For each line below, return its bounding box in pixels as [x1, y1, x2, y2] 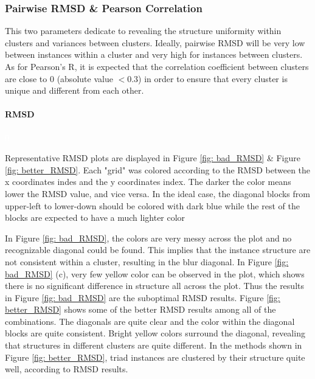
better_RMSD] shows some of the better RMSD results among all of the [5, 303, 276, 316]
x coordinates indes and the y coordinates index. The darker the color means [5, 175, 291, 188]
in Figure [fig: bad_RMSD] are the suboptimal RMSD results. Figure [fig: [5, 291, 280, 304]
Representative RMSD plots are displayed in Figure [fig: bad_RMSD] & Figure [5, 151, 300, 164]
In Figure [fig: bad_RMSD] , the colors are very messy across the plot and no [5, 231, 292, 244]
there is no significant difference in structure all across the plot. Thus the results [5, 279, 304, 292]
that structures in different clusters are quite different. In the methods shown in [5, 339, 302, 352]
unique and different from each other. [5, 84, 144, 97]
